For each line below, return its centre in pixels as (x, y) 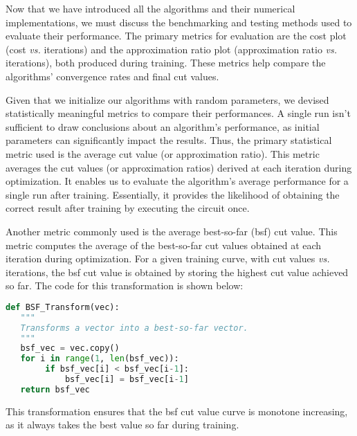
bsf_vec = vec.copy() (70, 348)
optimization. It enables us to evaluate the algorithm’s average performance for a (177, 181)
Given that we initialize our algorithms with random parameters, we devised (167, 99)
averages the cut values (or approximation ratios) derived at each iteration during (179, 167)
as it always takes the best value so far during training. (122, 425)
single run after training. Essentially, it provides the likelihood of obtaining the (173, 194)
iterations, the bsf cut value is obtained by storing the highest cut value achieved (177, 272)
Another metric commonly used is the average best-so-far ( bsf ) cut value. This (172, 231)
